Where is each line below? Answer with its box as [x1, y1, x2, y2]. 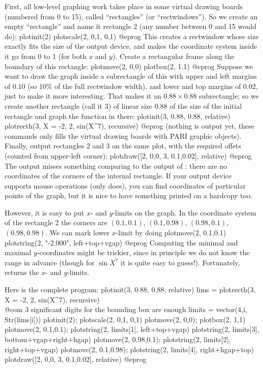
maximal [5, 247, 31, 258]
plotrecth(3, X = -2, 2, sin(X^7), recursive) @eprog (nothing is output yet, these [5, 120, 254, 131]
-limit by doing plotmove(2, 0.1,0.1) [116, 227, 227, 238]
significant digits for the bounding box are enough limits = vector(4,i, [31, 304, 247, 315]
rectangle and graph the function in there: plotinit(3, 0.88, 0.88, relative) [5, 110, 231, 121]
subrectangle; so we [199, 90, 259, 101]
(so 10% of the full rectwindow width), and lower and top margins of [27, 80, 241, 91]
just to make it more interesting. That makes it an [5, 90, 162, 101]
